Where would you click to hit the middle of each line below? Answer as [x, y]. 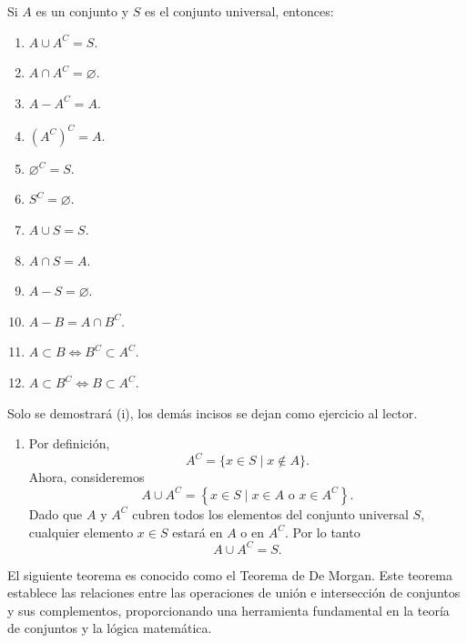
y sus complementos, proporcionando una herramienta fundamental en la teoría [228, 610]
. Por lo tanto [322, 532]
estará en [198, 532]
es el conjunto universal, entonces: [239, 11]
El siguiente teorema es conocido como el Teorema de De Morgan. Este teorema [230, 574]
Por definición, [69, 443]
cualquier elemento [81, 532]
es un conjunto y [82, 11]
